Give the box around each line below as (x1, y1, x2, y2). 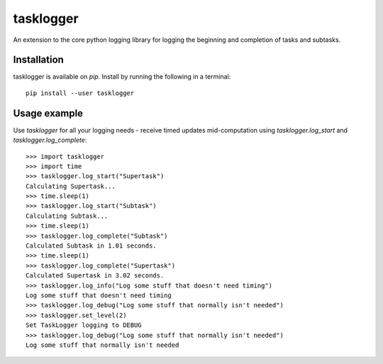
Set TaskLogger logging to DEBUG (26, 321, 142, 329)
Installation (13, 54, 64, 66)
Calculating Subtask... (26, 211, 109, 220)
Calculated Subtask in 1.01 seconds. (26, 242, 157, 250)
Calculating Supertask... (26, 182, 116, 190)
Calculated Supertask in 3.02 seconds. (26, 272, 165, 280)
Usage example (13, 107, 84, 119)
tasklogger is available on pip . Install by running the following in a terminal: (13, 72, 231, 81)
